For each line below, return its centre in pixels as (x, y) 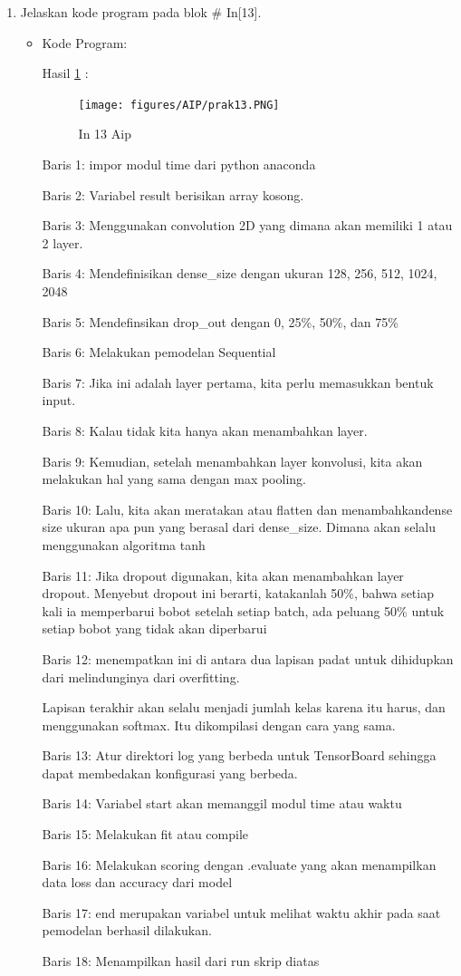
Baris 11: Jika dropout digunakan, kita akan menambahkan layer (223, 575)
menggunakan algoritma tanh (124, 544)
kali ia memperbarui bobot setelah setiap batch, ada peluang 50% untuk (243, 610)
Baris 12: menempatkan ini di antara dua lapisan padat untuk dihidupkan (248, 658)
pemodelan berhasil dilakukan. (127, 930)
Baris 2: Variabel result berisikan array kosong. (173, 194)
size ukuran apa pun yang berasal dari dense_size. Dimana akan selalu (239, 527)
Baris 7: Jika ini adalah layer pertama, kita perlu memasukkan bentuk (238, 382)
